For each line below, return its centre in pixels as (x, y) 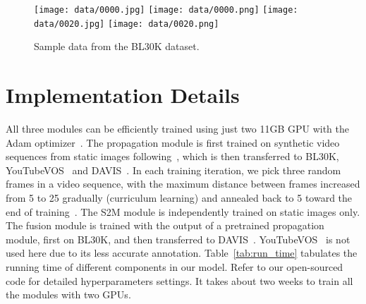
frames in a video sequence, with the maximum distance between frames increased (183, 184)
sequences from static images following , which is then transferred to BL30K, (172, 156)
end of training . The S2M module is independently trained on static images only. (183, 211)
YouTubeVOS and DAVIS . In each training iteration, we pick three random (173, 170)
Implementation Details (123, 95)
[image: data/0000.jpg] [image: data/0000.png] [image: (166, 10)
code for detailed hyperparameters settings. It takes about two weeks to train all (179, 280)
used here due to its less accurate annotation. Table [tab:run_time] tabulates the (182, 253)
